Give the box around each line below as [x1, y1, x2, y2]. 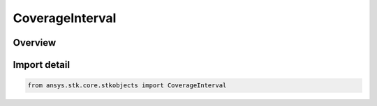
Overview [13, 37, 57, 48]
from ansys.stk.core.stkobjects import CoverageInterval [27, 82, 227, 89]
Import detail [13, 59, 70, 71]
